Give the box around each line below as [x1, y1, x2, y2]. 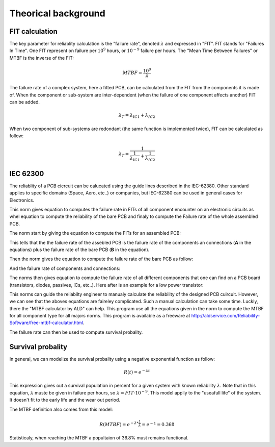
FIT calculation [9, 27, 58, 36]
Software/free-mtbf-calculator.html [9, 319, 84, 326]
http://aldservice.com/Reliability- [191, 313, 260, 319]
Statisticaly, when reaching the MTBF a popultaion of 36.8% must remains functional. [9, 435, 188, 441]
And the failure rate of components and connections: [9, 265, 121, 271]
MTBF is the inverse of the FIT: [9, 55, 74, 61]
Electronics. [9, 197, 35, 203]
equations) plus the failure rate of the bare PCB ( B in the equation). [9, 246, 150, 253]
